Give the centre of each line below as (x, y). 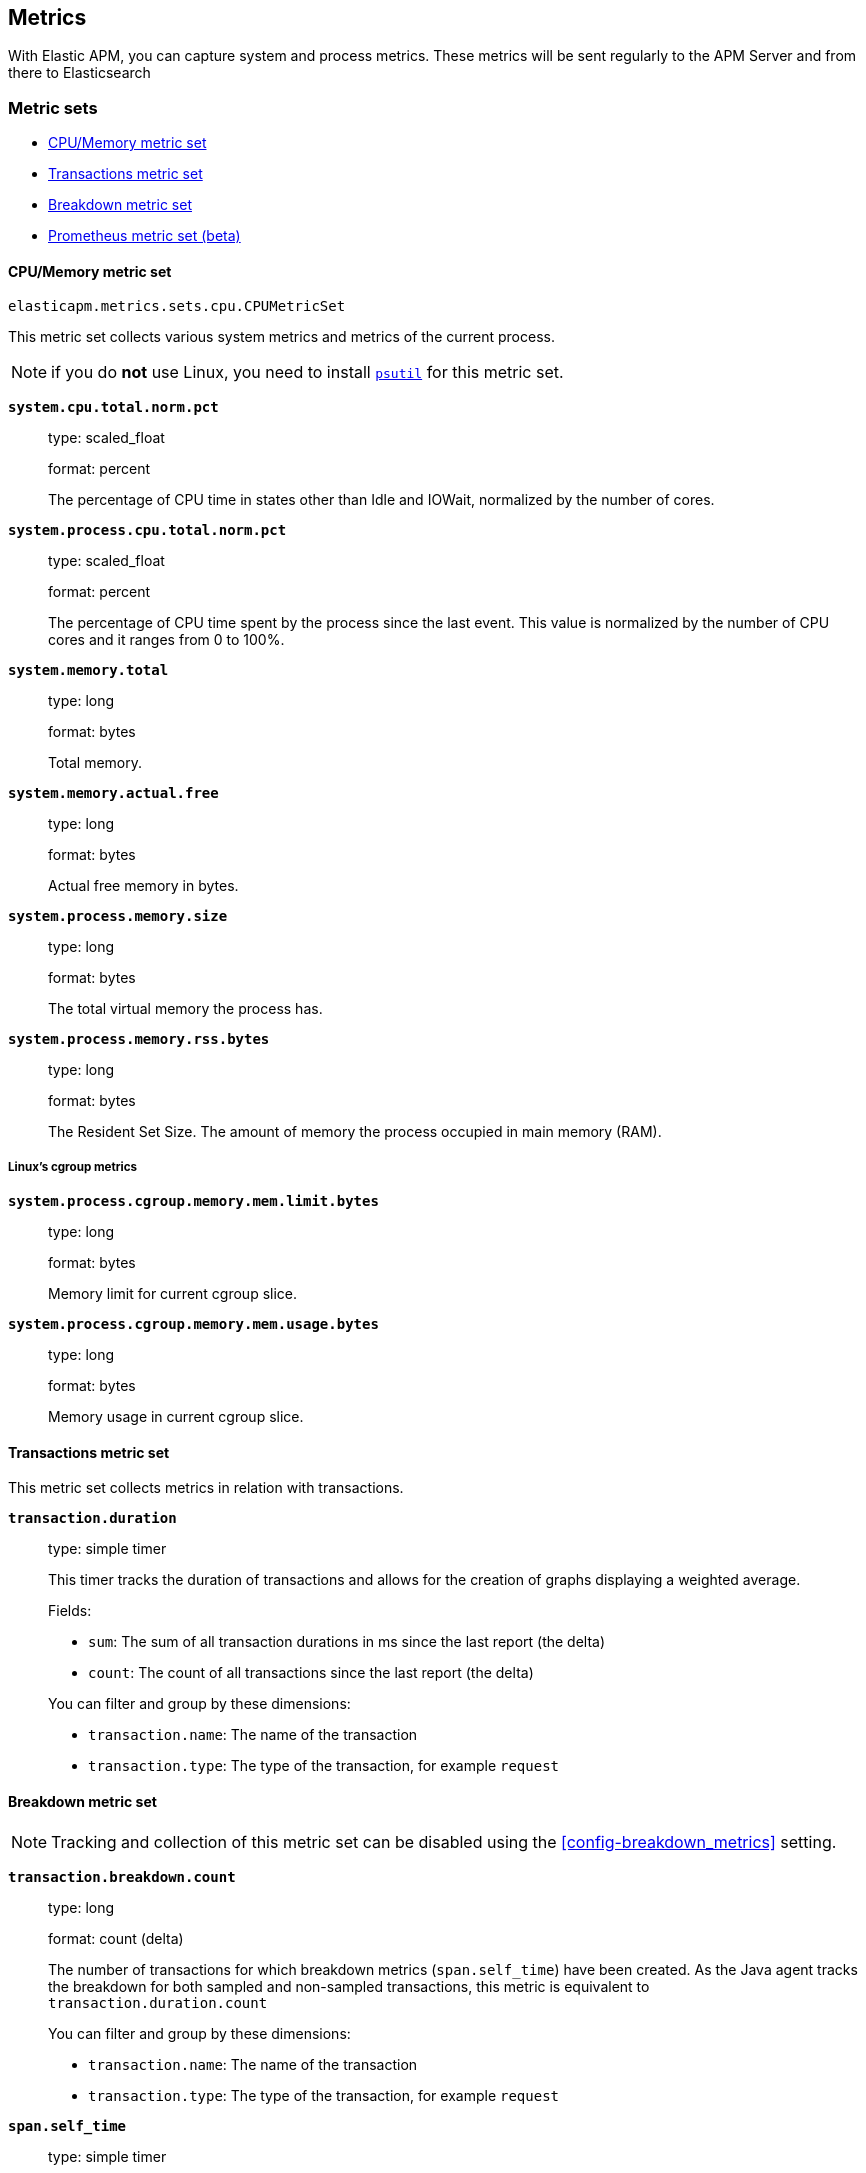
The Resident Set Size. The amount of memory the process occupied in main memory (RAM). (355, 1132)
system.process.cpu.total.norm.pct (147, 530)
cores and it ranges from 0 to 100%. (166, 640)
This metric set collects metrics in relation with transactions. (206, 1488)
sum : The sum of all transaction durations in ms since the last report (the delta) (347, 1642)
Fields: (70, 1611)
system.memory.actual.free (113, 793)
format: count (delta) (116, 1938)
